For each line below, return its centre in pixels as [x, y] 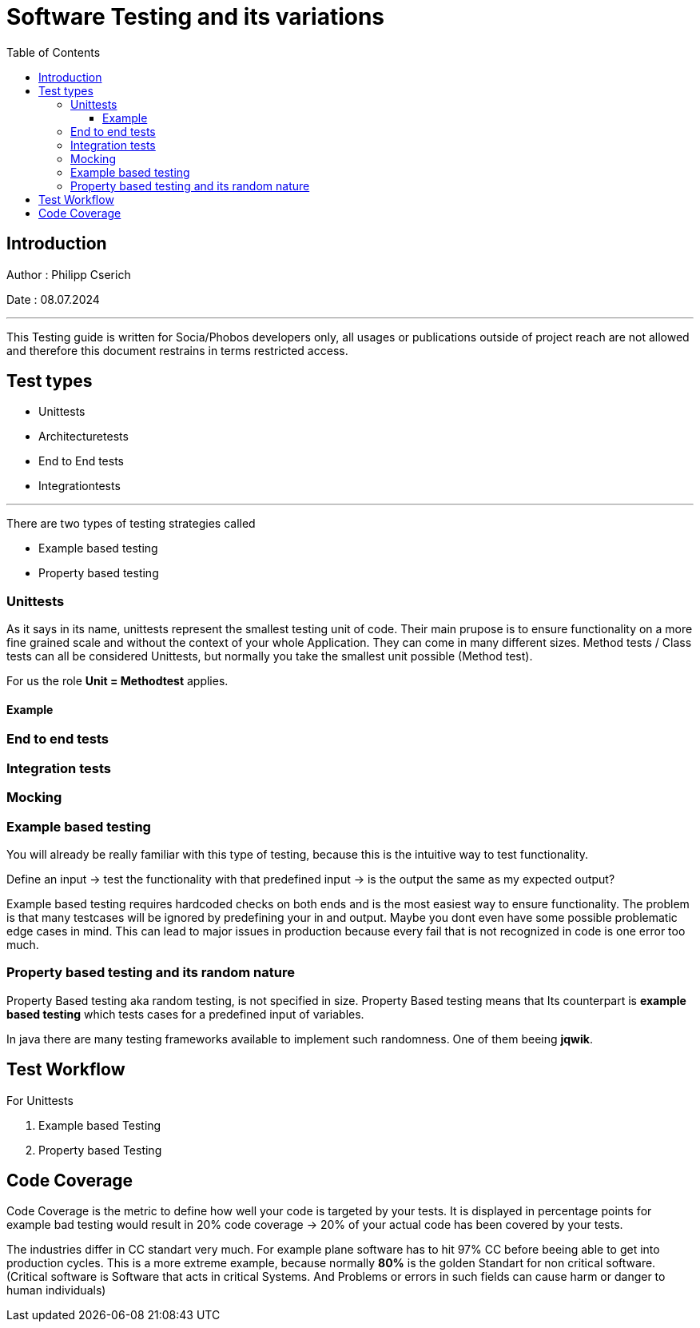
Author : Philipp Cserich [69, 274]
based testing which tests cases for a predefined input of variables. [185, 1014]
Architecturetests [84, 437]
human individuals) [56, 1290]
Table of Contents [54, 52]
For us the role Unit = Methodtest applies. [117, 681]
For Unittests [40, 1100]
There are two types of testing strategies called [131, 524]
